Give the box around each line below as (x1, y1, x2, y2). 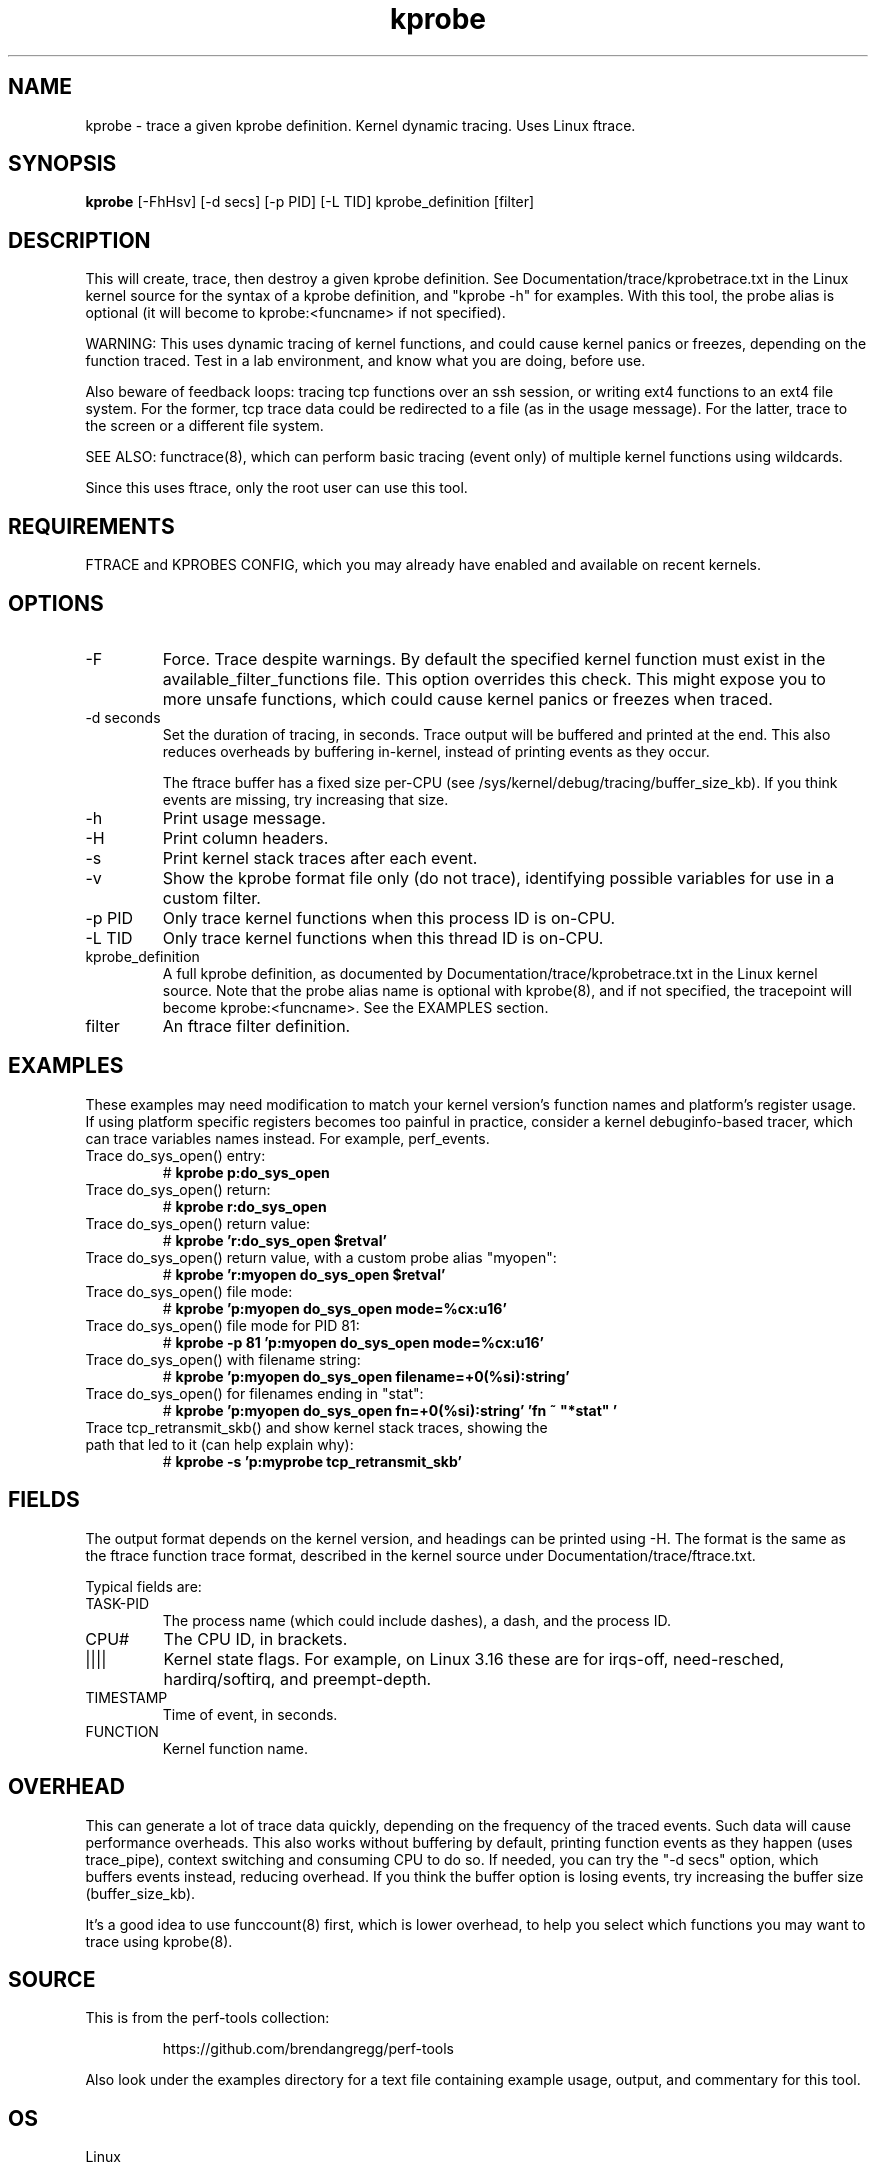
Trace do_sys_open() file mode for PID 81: (85, 1316, 360, 1334)
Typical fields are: (85, 1577, 202, 1595)
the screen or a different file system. (85, 417, 324, 435)
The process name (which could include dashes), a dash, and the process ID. (162, 1611, 671, 1629)
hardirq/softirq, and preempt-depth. (163, 1668, 432, 1689)
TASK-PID (85, 1594, 150, 1612)
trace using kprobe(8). (85, 1932, 233, 1950)
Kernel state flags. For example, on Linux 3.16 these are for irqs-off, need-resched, (163, 1648, 785, 1669)
